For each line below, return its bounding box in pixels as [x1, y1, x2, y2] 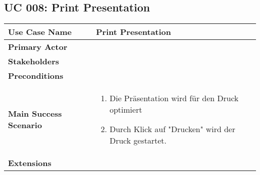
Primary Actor [8, 41, 67, 53]
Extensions [8, 157, 51, 169]
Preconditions [8, 70, 63, 82]
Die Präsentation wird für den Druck [109, 92, 239, 104]
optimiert [109, 104, 142, 116]
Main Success [8, 108, 62, 120]
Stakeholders [8, 55, 59, 67]
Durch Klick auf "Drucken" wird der [109, 123, 235, 135]
